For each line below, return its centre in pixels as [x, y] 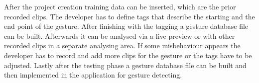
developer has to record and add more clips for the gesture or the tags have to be [128, 55]
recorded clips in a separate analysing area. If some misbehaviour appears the [122, 45]
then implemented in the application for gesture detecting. [93, 75]
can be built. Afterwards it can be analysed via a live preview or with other [120, 36]
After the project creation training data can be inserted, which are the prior [120, 6]
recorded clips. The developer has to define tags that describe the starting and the [129, 16]
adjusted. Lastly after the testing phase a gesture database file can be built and [125, 65]
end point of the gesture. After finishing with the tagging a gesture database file [126, 26]
